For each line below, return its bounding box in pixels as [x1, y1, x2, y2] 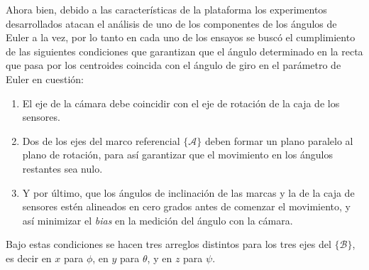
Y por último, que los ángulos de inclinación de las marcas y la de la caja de [22, 185, 355, 200]
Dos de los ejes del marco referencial [22, 133, 180, 148]
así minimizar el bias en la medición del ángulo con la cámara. [22, 212, 293, 227]
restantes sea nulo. [22, 161, 103, 175]
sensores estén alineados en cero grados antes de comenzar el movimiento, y [22, 199, 351, 214]
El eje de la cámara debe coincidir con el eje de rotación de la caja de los [22, 95, 340, 110]
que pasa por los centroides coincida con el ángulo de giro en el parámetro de [6, 58, 341, 72]
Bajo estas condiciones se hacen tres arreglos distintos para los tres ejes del [6, 237, 331, 252]
